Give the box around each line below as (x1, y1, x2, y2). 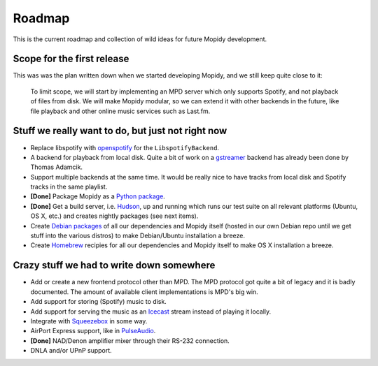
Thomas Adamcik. (30, 163, 83, 171)
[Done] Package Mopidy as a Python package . (30, 192, 166, 200)
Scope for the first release (13, 53, 129, 65)
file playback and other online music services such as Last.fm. (30, 107, 211, 115)
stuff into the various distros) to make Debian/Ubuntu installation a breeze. (30, 231, 245, 240)
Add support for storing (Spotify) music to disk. (30, 298, 167, 306)
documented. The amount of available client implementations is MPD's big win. (30, 287, 258, 296)
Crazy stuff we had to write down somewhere (13, 259, 216, 272)
